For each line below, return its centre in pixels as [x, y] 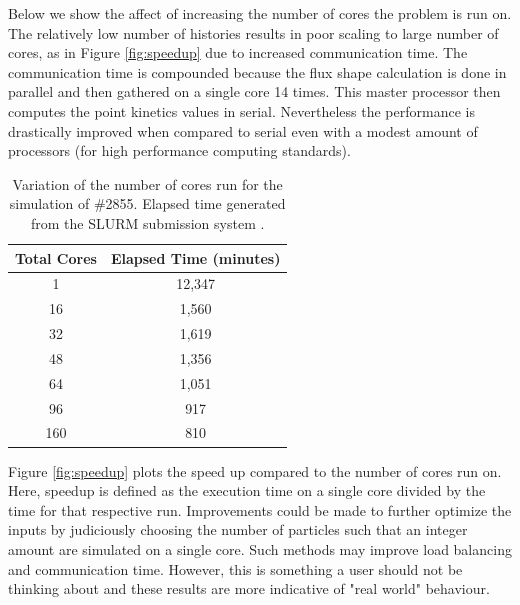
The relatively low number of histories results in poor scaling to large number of [253, 32]
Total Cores [56, 257]
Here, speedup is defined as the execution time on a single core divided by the [247, 490]
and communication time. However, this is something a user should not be [235, 568]
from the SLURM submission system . [148, 222]
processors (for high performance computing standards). [179, 150]
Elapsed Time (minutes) [195, 257]
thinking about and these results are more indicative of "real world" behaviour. [249, 588]
